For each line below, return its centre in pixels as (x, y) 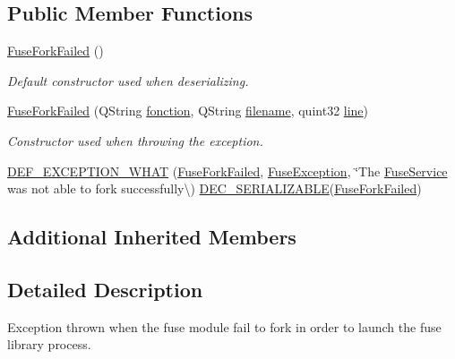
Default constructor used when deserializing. (128, 80)
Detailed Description (105, 289)
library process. (49, 344)
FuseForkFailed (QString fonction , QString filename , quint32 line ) (188, 111)
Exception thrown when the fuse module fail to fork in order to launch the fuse (224, 326)
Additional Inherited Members (152, 237)
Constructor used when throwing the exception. (135, 140)
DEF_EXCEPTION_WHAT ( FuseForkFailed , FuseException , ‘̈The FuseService (227, 171)
